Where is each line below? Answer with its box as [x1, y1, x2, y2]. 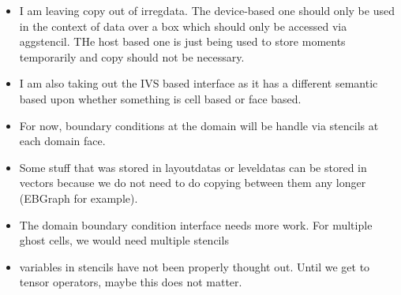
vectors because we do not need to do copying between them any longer [19, 174, 366, 191]
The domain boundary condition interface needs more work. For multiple [19, 216, 373, 233]
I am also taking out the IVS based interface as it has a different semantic [19, 75, 378, 91]
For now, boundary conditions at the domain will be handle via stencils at [19, 117, 379, 133]
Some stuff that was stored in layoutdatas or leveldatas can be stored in [19, 159, 367, 175]
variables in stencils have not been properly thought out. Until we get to [19, 258, 370, 274]
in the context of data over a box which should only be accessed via [19, 17, 347, 34]
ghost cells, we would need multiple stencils [19, 232, 229, 248]
